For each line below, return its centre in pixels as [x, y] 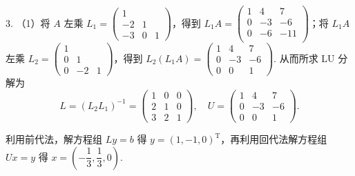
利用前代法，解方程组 [54, 139]
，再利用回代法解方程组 [274, 139]
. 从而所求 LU [304, 58]
